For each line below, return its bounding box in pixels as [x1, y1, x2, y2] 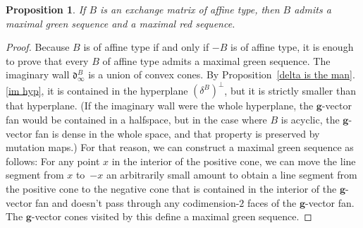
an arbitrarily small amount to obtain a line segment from [106, 167, 357, 182]
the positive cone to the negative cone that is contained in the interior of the [6, 181, 337, 196]
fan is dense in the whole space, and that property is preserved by [35, 126, 320, 140]
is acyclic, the [281, 112, 340, 127]
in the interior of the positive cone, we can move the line [111, 153, 356, 168]
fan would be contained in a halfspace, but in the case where [6, 112, 267, 127]
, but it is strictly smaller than [224, 83, 356, 97]
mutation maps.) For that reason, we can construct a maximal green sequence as [6, 140, 354, 155]
